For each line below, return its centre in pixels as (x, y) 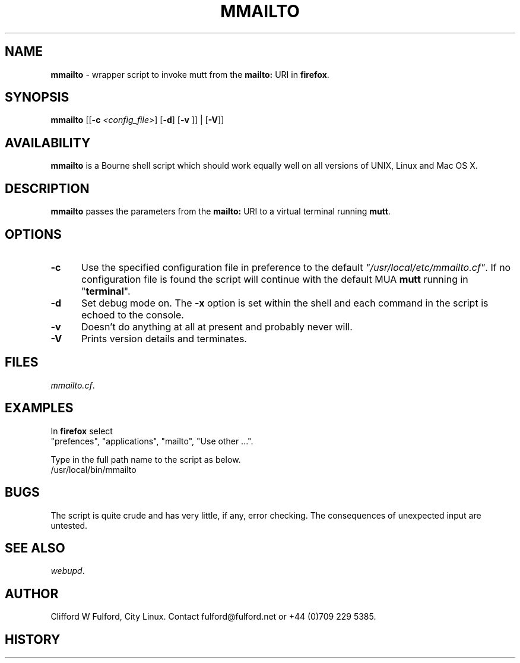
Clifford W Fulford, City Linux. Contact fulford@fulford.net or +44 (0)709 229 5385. (213, 617)
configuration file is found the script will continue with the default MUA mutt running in (275, 279)
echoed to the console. (132, 315)
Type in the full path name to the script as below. (146, 459)
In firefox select (82, 431)
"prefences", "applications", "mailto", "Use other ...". (152, 441)
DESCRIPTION (47, 188)
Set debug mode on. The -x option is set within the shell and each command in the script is (285, 303)
